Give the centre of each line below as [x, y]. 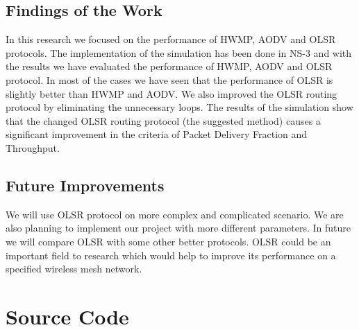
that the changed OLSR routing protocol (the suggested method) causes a [163, 120]
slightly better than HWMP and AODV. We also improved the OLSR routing [172, 93]
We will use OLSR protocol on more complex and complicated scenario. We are [175, 214]
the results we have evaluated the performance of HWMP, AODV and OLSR [169, 66]
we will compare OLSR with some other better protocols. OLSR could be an [168, 241]
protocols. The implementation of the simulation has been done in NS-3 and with [179, 52]
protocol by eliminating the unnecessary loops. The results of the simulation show [179, 107]
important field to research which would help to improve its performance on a [171, 255]
